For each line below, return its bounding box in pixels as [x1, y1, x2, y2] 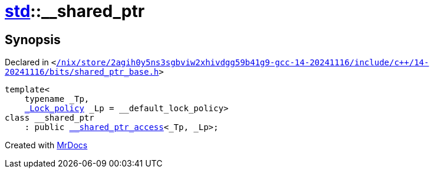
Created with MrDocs [5, 140, 88, 151]
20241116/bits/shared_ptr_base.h [5, 67, 159, 77]
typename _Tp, [24, 94, 90, 104]
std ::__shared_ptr [5, 1, 145, 21]
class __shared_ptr [5, 113, 94, 123]
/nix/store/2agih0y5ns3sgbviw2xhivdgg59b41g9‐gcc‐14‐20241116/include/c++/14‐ [56, 58, 429, 68]
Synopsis [5, 32, 61, 47]
